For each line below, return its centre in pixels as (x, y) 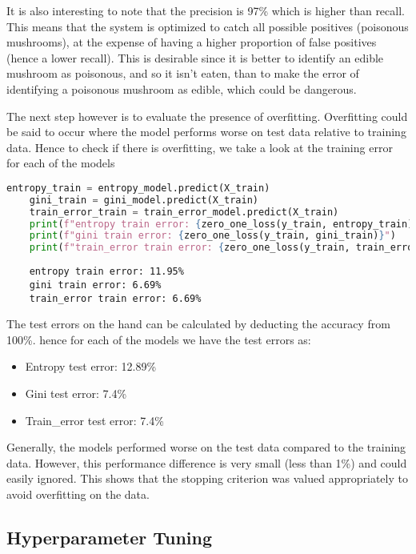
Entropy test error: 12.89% (91, 366)
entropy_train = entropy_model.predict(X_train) (138, 188)
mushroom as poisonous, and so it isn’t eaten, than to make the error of (183, 73)
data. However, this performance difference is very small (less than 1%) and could (207, 462)
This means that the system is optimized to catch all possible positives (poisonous (208, 26)
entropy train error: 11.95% (106, 272)
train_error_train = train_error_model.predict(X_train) (184, 212)
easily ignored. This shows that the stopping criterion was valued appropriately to (207, 478)
